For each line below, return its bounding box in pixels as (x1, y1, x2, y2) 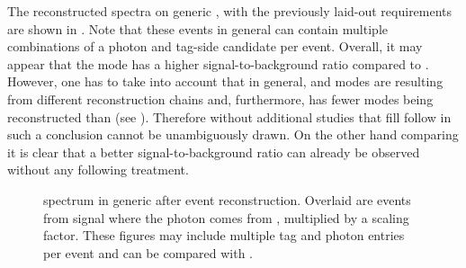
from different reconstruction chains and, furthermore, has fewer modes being (7, 89, 434, 108)
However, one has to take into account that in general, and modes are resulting (7, 72, 444, 91)
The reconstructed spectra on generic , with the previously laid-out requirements (7, 2, 453, 20)
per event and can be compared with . (43, 243, 254, 262)
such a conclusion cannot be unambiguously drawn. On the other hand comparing (7, 125, 459, 144)
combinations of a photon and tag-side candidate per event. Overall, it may (7, 37, 423, 56)
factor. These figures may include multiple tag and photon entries (43, 226, 405, 245)
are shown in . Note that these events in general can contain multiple (7, 19, 388, 38)
